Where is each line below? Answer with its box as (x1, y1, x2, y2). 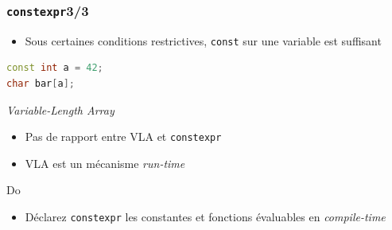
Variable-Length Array (6, 101, 114, 118)
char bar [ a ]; (6, 78, 75, 90)
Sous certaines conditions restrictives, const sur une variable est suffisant (25, 32, 382, 49)
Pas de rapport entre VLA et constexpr (25, 128, 222, 145)
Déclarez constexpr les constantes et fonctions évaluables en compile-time (25, 209, 386, 225)
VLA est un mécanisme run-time (25, 154, 185, 171)
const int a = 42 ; (6, 62, 103, 74)
